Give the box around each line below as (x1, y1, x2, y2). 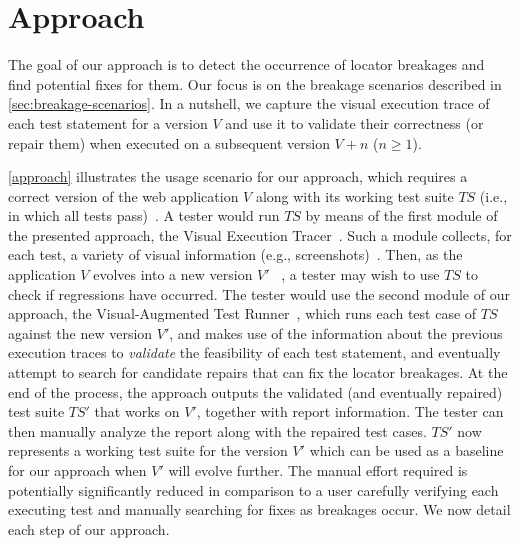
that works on (94, 401, 180, 422)
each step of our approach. (8, 518, 170, 539)
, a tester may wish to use (281, 264, 440, 285)
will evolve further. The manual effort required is (168, 460, 468, 480)
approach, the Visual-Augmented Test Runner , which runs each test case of (8, 303, 477, 324)
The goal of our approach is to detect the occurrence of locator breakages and (8, 54, 485, 75)
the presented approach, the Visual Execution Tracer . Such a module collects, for (8, 224, 512, 245)
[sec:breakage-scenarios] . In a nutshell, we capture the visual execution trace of (8, 93, 490, 114)
